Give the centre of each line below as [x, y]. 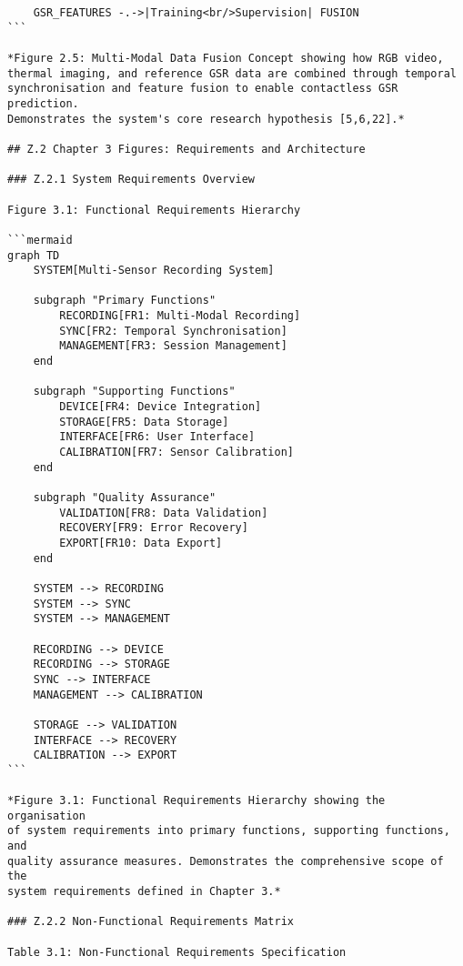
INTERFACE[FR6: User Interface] [157, 437]
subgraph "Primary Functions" [125, 301]
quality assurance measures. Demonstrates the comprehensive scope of [226, 861]
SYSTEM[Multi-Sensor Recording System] [154, 271]
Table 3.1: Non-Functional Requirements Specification [177, 952]
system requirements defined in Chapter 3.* [144, 892]
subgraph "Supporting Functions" [134, 392]
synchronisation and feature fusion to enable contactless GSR [203, 89]
